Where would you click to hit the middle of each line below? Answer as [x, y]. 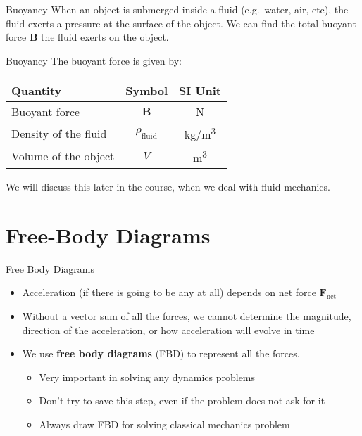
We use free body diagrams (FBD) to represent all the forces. [161, 353]
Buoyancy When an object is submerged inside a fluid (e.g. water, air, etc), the [177, 9]
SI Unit [200, 91]
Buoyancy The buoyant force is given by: [94, 60]
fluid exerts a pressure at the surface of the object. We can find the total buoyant [181, 23]
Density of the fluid [59, 134]
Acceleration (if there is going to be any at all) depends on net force [169, 292]
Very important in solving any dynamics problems [147, 377]
